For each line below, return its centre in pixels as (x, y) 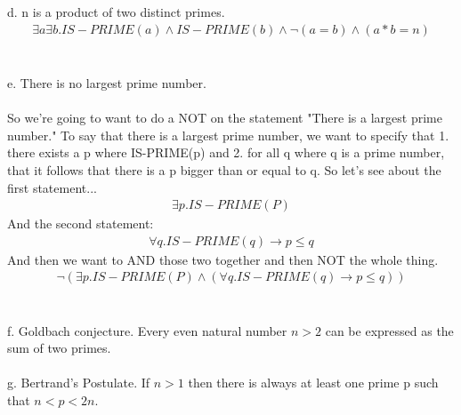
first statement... (52, 187)
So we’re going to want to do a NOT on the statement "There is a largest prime (225, 118)
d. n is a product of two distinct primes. (116, 12)
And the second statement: (81, 223)
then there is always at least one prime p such (313, 383)
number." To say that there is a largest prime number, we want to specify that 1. (228, 135)
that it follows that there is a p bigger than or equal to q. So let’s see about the (224, 169)
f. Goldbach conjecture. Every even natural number (147, 330)
